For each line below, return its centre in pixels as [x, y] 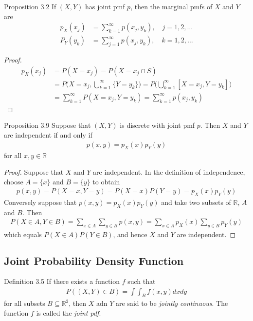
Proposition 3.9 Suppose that [47, 125]
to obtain [106, 181]
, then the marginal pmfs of [172, 6]
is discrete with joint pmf [157, 125]
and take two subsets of [196, 202]
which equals [23, 234]
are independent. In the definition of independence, [169, 171]
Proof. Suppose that [34, 171]
